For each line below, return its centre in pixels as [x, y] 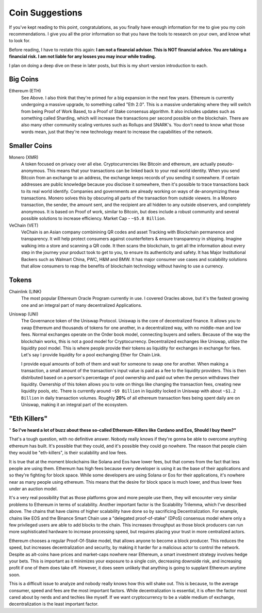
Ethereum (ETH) [25, 91]
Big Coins [24, 79]
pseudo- [225, 164]
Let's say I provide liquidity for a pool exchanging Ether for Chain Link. [91, 355]
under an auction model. [33, 489]
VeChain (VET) [24, 225]
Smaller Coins [31, 146]
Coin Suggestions [46, 13]
